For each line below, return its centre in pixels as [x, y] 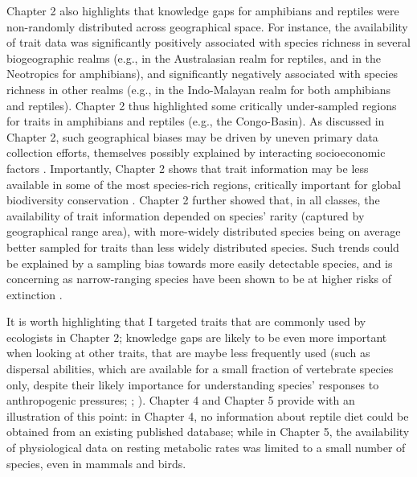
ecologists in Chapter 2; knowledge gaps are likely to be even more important [197, 337]
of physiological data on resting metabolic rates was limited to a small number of [206, 448]
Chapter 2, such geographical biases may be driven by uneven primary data [192, 136]
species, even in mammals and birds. [96, 463]
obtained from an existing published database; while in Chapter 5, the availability [208, 432]
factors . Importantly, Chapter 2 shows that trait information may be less [188, 168]
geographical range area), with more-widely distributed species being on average [204, 231]
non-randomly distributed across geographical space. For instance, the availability [207, 26]
